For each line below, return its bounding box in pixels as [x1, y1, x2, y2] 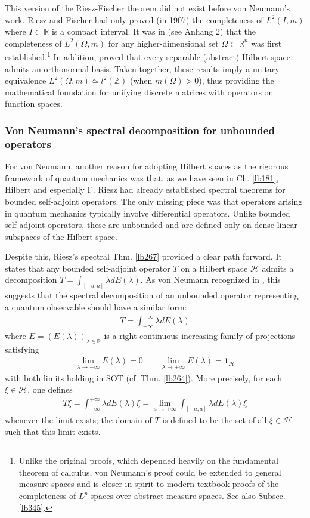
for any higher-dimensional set [108, 36, 219, 49]
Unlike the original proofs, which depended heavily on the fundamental [18, 454, 278, 467]
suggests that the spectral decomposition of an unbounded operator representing [5, 289, 299, 301]
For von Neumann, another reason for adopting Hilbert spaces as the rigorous [5, 160, 289, 172]
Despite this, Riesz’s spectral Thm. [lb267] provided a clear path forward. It [5, 250, 282, 263]
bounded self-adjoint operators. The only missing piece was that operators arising [5, 195, 303, 207]
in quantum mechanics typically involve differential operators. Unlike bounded [5, 206, 290, 219]
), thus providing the [199, 74, 274, 87]
